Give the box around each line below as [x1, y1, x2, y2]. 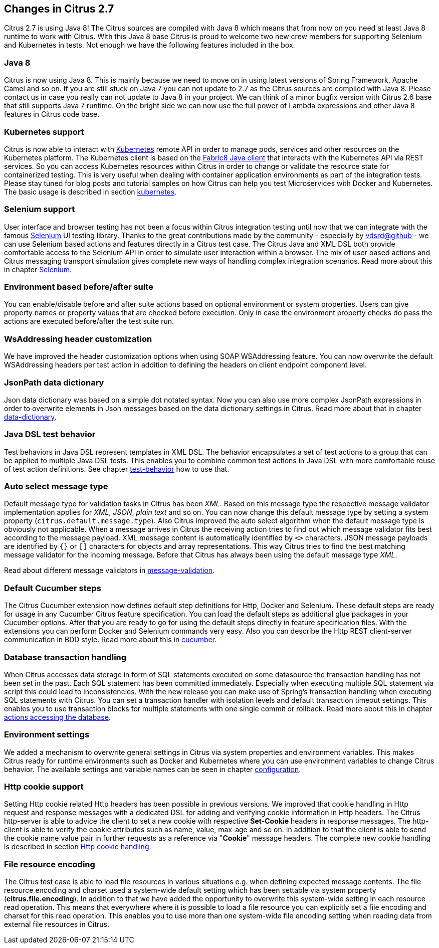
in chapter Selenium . [4, 265, 72, 274]
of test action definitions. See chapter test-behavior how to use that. [4, 464, 230, 473]
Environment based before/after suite [4, 282, 153, 292]
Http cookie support [4, 782, 84, 792]
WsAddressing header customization [4, 333, 152, 344]
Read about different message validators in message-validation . [4, 566, 215, 575]
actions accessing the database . [4, 712, 111, 721]
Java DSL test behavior [4, 429, 96, 440]
